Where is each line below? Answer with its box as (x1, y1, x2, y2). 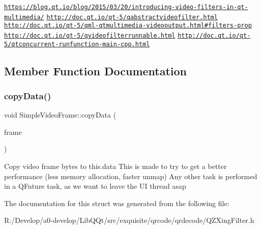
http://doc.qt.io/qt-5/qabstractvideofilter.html (46, 13, 218, 21)
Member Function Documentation (4, 63, 187, 78)
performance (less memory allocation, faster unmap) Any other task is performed (4, 170, 257, 181)
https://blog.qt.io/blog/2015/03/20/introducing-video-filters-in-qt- (4, 4, 248, 11)
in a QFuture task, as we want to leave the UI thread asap (4, 181, 186, 191)
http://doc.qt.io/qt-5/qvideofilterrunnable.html (4, 32, 176, 39)
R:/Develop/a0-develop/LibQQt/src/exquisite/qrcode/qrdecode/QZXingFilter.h (4, 215, 254, 225)
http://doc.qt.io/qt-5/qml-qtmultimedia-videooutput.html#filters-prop (4, 22, 252, 30)
